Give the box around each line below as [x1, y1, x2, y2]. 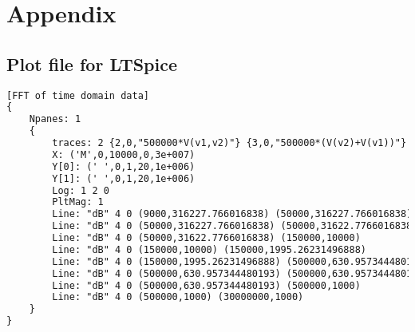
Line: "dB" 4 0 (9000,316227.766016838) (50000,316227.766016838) [52, 208, 413, 220]
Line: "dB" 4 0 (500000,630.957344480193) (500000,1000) [52, 279, 361, 291]
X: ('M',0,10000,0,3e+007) [52, 148, 196, 160]
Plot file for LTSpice [6, 51, 178, 76]
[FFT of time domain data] [6, 89, 149, 101]
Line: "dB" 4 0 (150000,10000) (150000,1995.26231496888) [52, 243, 367, 255]
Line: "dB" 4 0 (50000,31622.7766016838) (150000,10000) [52, 232, 361, 244]
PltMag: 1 [52, 196, 104, 208]
